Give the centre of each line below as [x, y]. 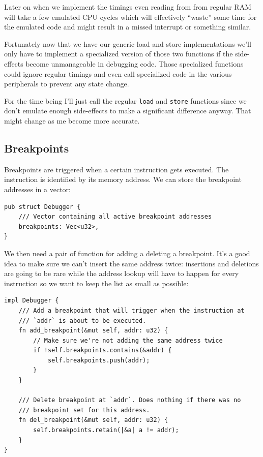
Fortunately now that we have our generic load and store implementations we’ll [128, 43]
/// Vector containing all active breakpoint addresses [115, 217]
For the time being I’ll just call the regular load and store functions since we [125, 100]
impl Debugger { [32, 301]
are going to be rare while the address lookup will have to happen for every [122, 273]
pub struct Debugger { [42, 207]
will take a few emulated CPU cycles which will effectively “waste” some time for [130, 17]
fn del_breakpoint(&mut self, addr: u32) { [93, 420]
